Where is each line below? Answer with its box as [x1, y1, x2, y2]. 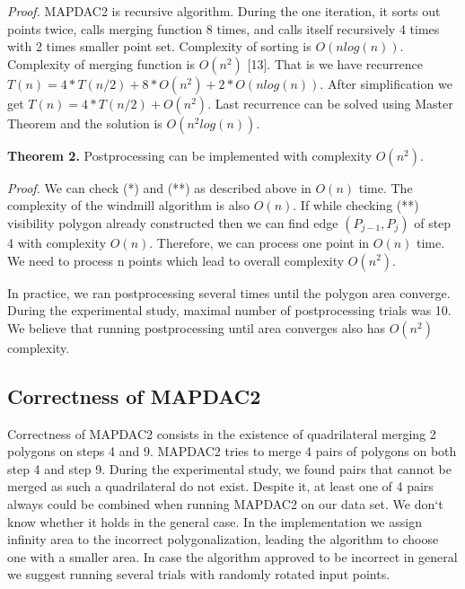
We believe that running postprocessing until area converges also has [7, 318, 386, 337]
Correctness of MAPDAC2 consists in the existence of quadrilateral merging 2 [7, 424, 436, 443]
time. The [358, 178, 413, 197]
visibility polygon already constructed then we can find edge [7, 213, 338, 232]
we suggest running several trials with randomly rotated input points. [7, 565, 390, 584]
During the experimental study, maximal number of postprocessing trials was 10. [7, 301, 452, 320]
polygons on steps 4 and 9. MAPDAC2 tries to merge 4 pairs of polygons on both [7, 442, 457, 461]
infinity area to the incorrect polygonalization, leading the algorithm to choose [7, 530, 439, 549]
